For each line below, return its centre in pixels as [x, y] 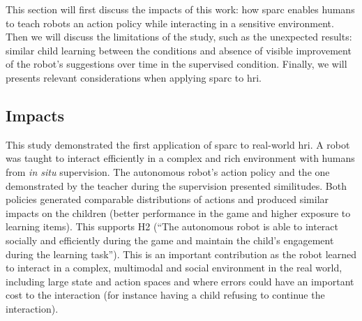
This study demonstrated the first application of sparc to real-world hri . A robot [178, 144]
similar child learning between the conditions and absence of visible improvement [179, 50]
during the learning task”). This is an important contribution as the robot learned [181, 254]
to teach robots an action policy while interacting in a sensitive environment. [170, 23]
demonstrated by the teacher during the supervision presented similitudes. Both [176, 185]
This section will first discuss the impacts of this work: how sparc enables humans [180, 9]
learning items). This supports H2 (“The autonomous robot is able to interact [172, 226]
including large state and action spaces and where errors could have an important [180, 281]
